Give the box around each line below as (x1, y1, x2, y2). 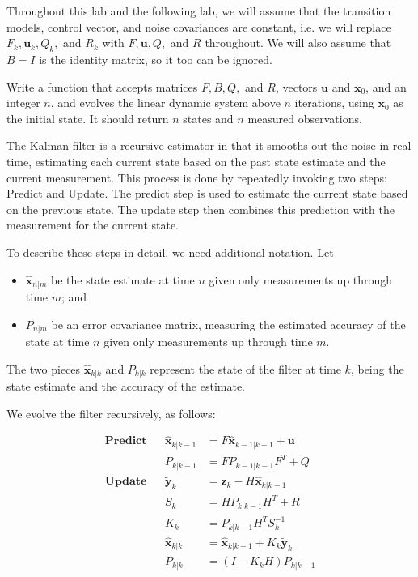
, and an (365, 78, 407, 95)
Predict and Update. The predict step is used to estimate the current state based (6, 185, 408, 202)
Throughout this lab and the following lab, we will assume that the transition (6, 2, 391, 19)
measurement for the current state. (6, 216, 179, 233)
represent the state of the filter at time (150, 360, 341, 377)
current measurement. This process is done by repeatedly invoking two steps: (6, 169, 387, 186)
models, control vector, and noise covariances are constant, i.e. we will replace (6, 18, 391, 35)
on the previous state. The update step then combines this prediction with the (6, 200, 395, 217)
